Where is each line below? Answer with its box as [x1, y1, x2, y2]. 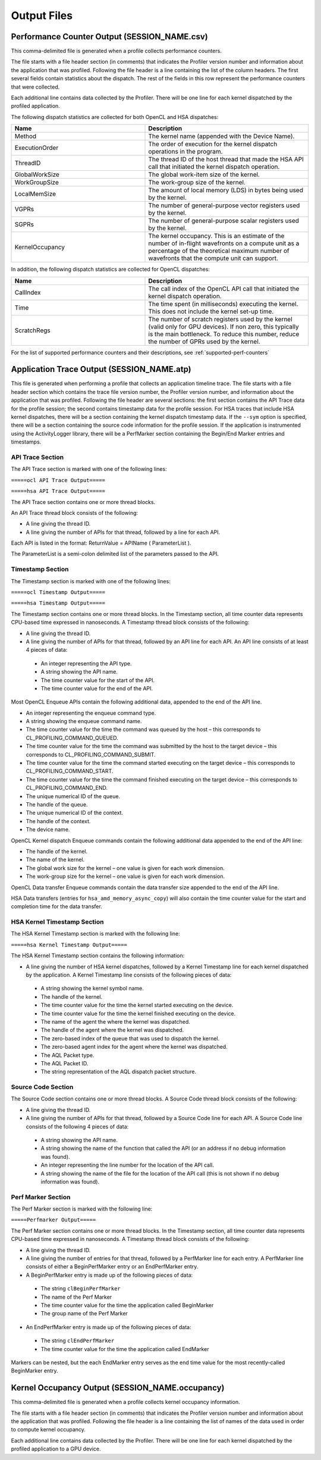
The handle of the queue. [26, 801, 88, 808]
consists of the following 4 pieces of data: [26, 1123, 129, 1130]
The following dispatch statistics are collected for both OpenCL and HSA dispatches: [11, 113, 219, 120]
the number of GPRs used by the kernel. [148, 337, 261, 345]
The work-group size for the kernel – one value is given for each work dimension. [26, 873, 225, 880]
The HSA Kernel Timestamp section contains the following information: [11, 952, 185, 959]
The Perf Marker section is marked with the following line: [11, 1205, 153, 1212]
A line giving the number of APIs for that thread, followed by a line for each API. [26, 529, 221, 536]
